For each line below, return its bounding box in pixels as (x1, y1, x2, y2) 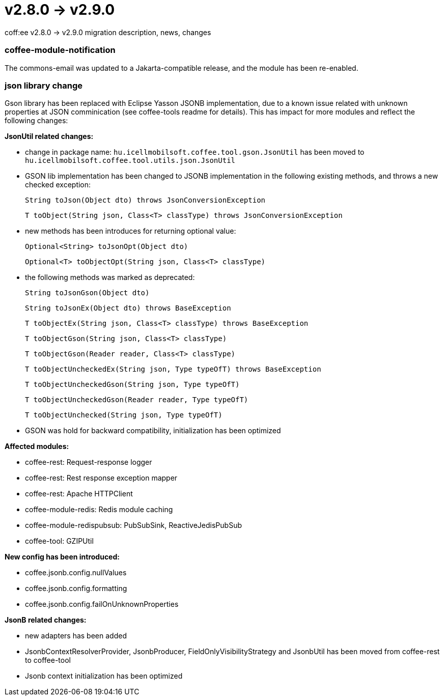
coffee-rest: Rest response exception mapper (25, 473, 178, 483)
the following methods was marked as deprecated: (25, 273, 195, 282)
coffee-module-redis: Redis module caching (25, 505, 173, 514)
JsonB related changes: (5, 615, 87, 625)
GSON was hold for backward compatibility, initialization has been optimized (25, 426, 281, 435)
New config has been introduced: (5, 552, 120, 562)
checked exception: (25, 180, 91, 189)
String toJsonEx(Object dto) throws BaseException (25, 304, 231, 313)
